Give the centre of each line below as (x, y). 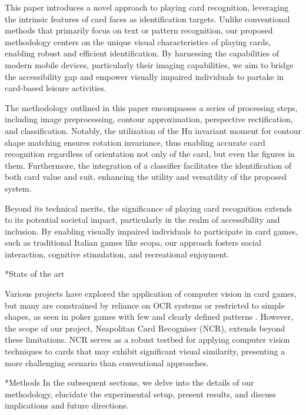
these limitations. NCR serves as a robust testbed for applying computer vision (147, 339)
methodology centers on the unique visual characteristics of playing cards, (138, 41)
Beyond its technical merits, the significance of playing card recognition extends (149, 208)
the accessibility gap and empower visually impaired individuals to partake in (144, 76)
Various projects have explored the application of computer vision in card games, (151, 294)
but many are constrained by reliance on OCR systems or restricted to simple (145, 305)
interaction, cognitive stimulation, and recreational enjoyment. (117, 254)
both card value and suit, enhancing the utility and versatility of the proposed (146, 177)
